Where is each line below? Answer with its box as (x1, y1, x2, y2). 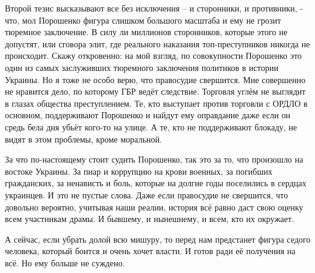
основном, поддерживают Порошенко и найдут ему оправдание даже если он (5, 109, 291, 121)
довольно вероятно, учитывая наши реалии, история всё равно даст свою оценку (5, 200, 303, 213)
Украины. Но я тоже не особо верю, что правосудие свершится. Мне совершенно (5, 73, 306, 86)
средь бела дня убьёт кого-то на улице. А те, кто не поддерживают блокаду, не (5, 120, 297, 133)
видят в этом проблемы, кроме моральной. (5, 132, 162, 145)
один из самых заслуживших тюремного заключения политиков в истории (5, 61, 279, 73)
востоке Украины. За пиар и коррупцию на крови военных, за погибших (5, 164, 273, 177)
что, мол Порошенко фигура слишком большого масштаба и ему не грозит (5, 13, 281, 26)
